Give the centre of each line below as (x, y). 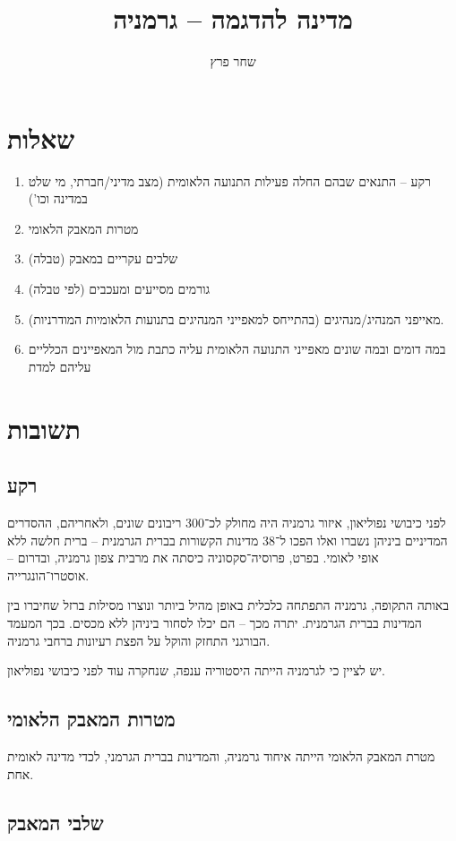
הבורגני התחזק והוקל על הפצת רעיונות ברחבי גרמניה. (139, 640)
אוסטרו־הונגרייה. (48, 575)
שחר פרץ (233, 61)
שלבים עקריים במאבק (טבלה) (103, 258)
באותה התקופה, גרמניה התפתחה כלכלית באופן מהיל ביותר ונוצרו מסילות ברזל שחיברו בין (228, 605)
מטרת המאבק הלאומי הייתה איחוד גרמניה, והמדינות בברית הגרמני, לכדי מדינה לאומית (221, 755)
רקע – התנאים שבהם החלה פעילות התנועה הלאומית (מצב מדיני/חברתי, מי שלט (229, 180)
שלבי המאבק (56, 822)
